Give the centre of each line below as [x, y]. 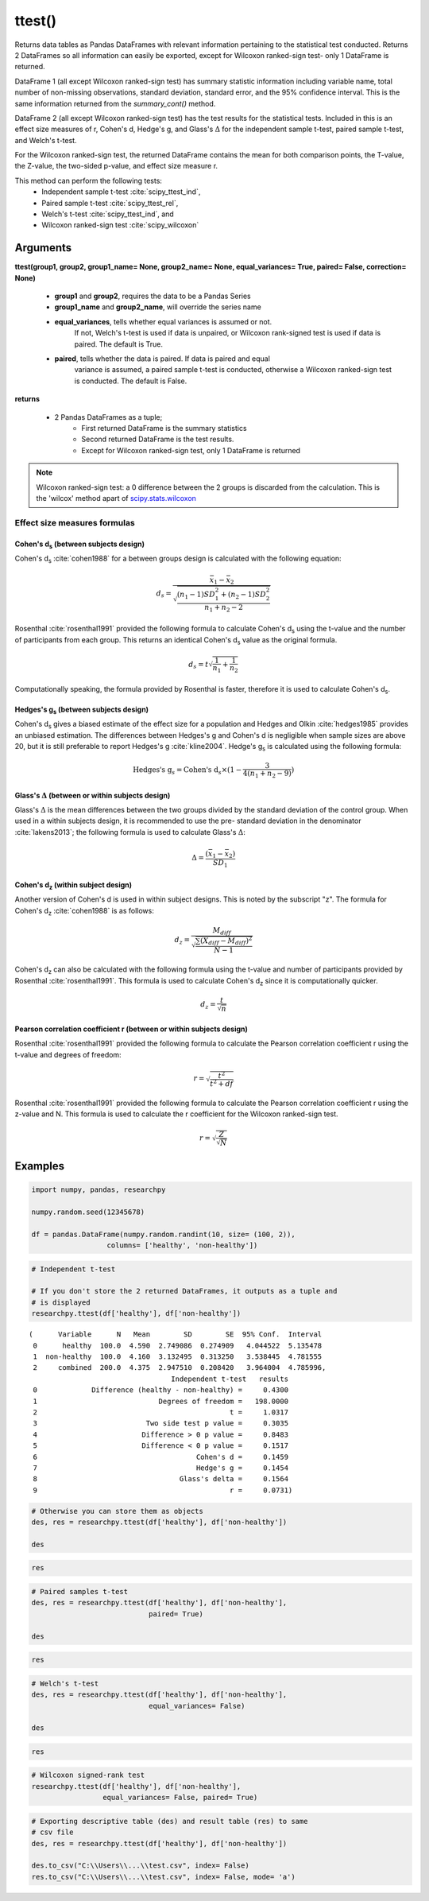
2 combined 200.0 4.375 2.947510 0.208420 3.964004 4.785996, [180, 1368]
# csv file [52, 1832]
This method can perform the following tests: [89, 180]
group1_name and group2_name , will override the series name [158, 307]
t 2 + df [221, 1083]
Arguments [43, 248]
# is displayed [61, 1302]
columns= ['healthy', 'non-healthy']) [182, 1245]
